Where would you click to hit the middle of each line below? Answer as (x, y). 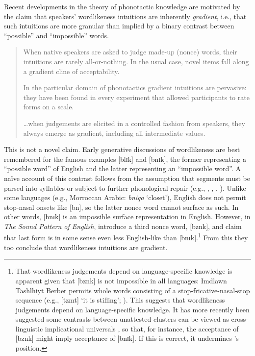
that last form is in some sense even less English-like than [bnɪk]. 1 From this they (126, 237)
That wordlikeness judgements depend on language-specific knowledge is (124, 271)
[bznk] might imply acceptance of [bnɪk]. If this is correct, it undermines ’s (127, 338)
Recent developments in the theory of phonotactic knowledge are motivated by (122, 6)
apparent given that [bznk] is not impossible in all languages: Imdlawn (121, 280)
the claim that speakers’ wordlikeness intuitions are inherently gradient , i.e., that (125, 16)
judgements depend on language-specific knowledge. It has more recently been (132, 309)
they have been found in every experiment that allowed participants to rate (136, 97)
